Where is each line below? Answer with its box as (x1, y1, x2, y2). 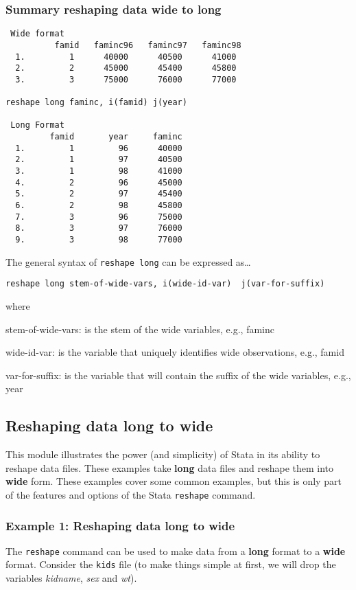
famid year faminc (49, 132, 182, 142)
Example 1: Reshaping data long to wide (5, 517, 235, 534)
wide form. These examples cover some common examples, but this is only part (5, 474, 342, 488)
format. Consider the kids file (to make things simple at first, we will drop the (5, 557, 336, 571)
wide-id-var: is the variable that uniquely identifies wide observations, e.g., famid (5, 345, 344, 359)
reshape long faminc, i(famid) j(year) (5, 98, 187, 108)
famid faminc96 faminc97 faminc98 (54, 40, 241, 50)
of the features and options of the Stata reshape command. (5, 487, 256, 501)
